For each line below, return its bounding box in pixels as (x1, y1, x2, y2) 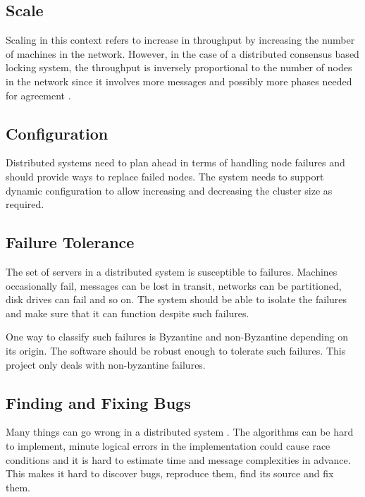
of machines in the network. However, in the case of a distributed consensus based (6, 46, 359, 61)
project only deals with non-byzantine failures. (6, 357, 206, 372)
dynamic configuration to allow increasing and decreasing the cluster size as (6, 183, 333, 197)
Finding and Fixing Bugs (6, 391, 191, 413)
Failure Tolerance (6, 231, 135, 253)
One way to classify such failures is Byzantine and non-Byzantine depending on (6, 329, 349, 344)
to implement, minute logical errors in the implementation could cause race (6, 438, 330, 453)
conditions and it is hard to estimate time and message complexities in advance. (6, 452, 351, 467)
